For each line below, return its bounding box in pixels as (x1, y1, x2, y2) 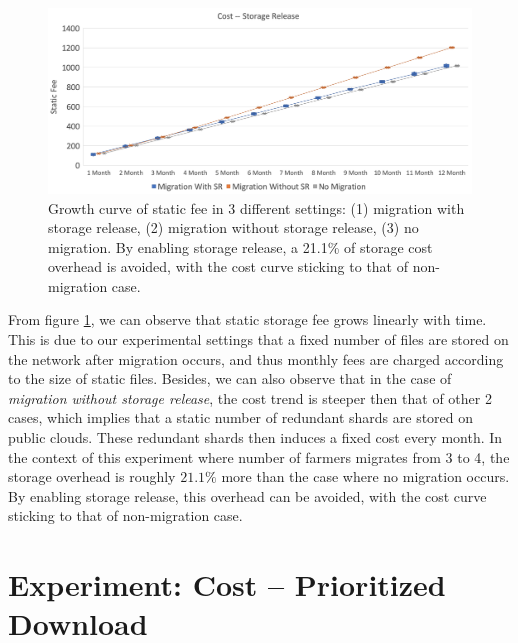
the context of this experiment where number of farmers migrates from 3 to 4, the (8, 446, 510, 467)
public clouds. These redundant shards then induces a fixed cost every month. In (8, 427, 503, 448)
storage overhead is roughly (8, 466, 176, 487)
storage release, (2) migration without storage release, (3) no (48, 217, 419, 238)
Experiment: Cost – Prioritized (8, 564, 446, 605)
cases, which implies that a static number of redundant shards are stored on (8, 407, 474, 428)
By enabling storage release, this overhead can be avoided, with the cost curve (8, 485, 487, 506)
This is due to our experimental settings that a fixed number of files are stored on (8, 329, 509, 350)
